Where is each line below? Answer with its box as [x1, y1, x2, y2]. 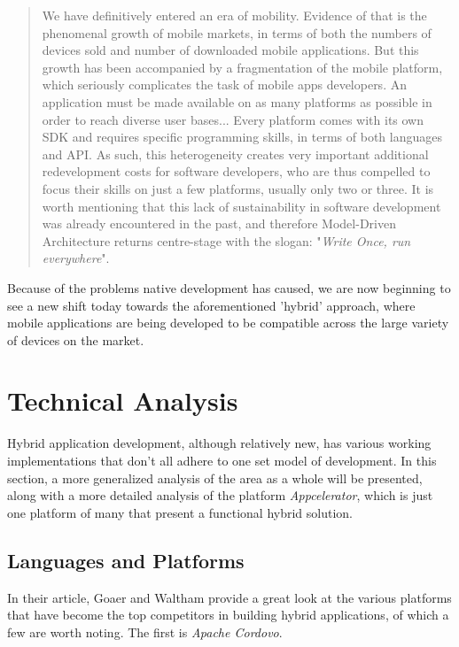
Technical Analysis [7, 382, 238, 419]
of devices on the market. [7, 330, 144, 349]
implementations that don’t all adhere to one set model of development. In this [7, 451, 437, 469]
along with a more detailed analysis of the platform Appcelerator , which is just [7, 486, 433, 505]
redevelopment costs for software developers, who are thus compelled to [42, 162, 431, 181]
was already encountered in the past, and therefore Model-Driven [42, 214, 396, 233]
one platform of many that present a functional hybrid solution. [7, 503, 353, 521]
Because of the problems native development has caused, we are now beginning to [7, 278, 451, 297]
